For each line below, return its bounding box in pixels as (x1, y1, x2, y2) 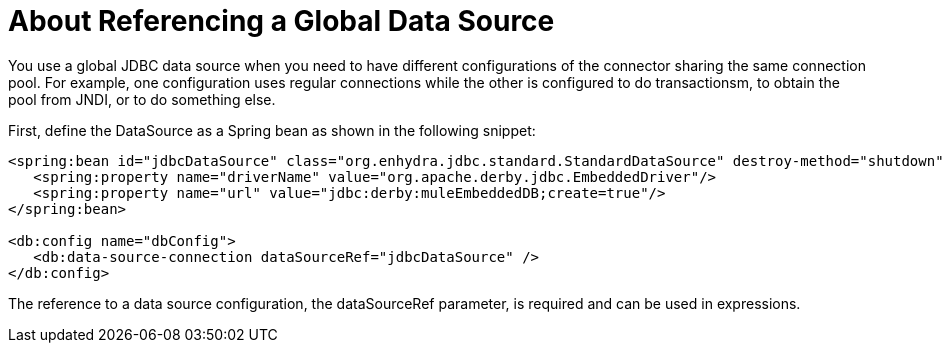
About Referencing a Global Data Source (8, 4, 555, 38)
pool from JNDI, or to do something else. (8, 90, 276, 108)
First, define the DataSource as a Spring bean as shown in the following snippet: (8, 121, 536, 139)
